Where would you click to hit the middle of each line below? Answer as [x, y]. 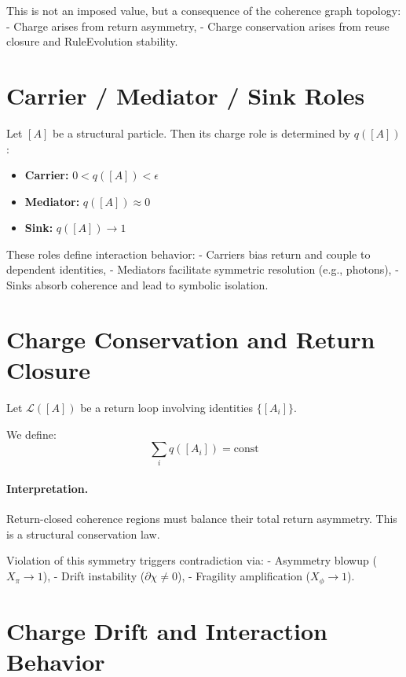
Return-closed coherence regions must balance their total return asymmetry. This [202, 519]
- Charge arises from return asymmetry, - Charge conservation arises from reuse [198, 26]
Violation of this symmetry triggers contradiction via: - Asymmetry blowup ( [192, 560]
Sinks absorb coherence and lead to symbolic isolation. [137, 285]
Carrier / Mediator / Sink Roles [186, 95]
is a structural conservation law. [83, 534]
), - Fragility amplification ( [244, 576]
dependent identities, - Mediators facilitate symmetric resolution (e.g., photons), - [203, 269]
